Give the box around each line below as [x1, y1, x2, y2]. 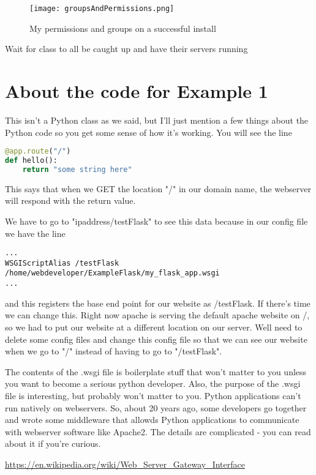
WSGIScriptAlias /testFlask [5, 258, 119, 267]
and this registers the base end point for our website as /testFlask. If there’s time [5, 296, 310, 309]
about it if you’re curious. [5, 437, 101, 450]
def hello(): [5, 156, 58, 165]
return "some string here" [22, 165, 132, 174]
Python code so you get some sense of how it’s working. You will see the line [5, 125, 292, 138]
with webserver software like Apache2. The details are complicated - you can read [5, 425, 311, 438]
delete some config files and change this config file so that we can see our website [5, 332, 307, 345]
